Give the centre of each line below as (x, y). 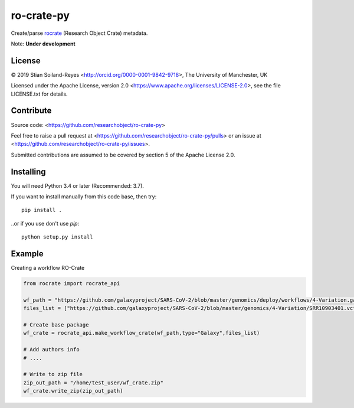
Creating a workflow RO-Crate (48, 268)
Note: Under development (43, 44)
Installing (29, 172)
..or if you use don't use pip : (45, 223)
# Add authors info (51, 350)
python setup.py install (57, 237)
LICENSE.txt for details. (39, 94)
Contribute (31, 111)
